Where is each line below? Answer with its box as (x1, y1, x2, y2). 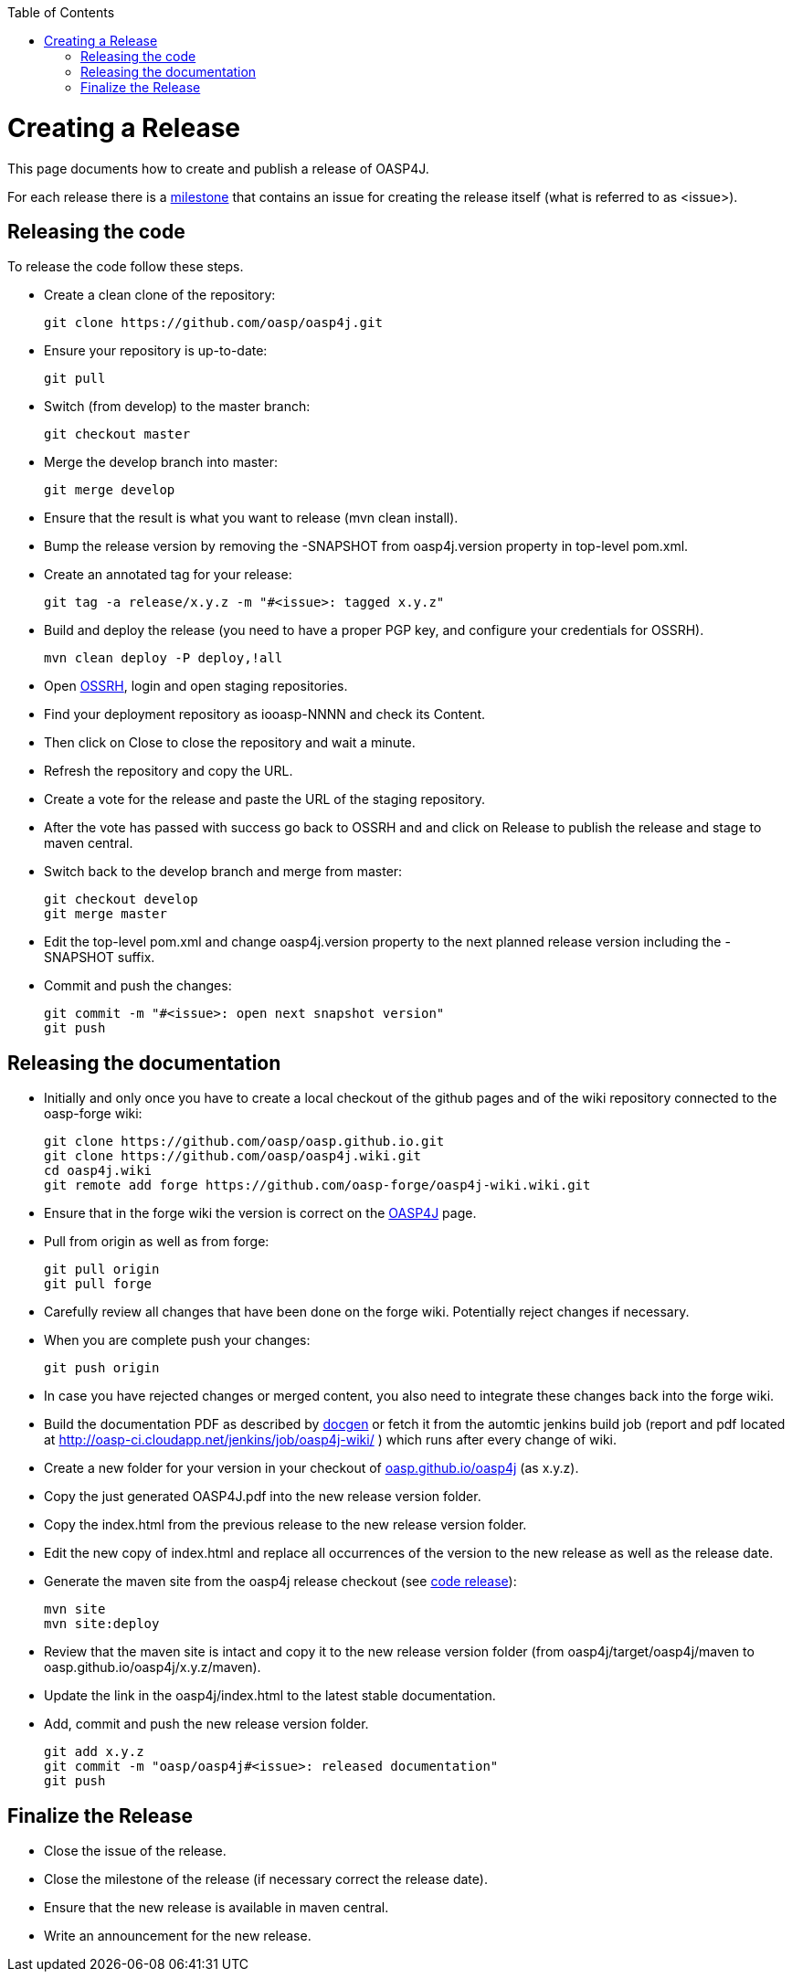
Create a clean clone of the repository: (44, 287, 276, 303)
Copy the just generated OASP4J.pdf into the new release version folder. (44, 1488, 481, 1505)
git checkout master (44, 427, 191, 442)
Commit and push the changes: (44, 978, 232, 994)
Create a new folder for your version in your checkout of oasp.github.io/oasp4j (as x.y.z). (44, 1460, 579, 1476)
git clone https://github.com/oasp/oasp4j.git (44, 315, 383, 331)
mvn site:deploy (44, 1616, 160, 1632)
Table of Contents (7, 5, 115, 20)
